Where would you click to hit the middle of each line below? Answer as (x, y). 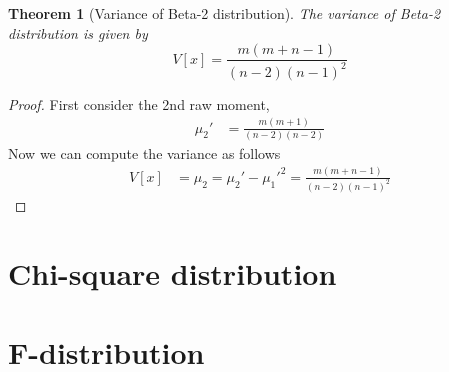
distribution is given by (78, 32)
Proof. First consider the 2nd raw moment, (139, 103)
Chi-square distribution (172, 273)
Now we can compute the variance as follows (144, 152)
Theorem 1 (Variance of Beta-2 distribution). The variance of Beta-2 (224, 13)
